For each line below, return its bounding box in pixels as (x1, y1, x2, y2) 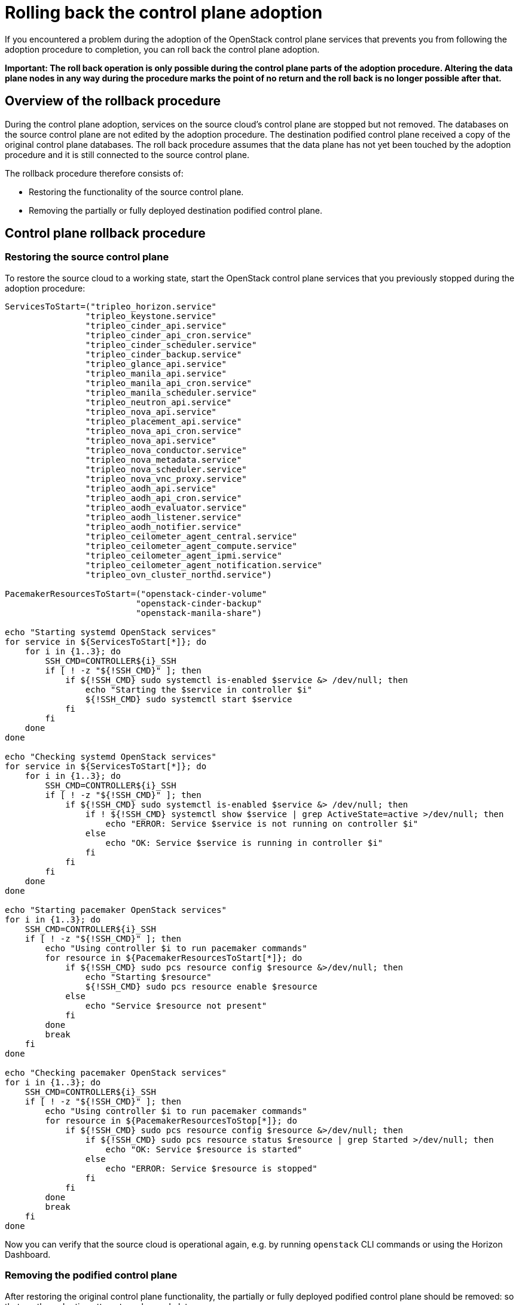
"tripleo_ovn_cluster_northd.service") (85, 569, 272, 579)
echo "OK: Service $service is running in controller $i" (105, 837, 383, 848)
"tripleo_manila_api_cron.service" (85, 378, 252, 388)
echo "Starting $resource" (85, 972, 212, 982)
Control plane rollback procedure (5, 226, 206, 241)
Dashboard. (5, 1249, 51, 1260)
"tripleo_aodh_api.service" (85, 483, 217, 493)
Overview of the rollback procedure (5, 93, 221, 109)
